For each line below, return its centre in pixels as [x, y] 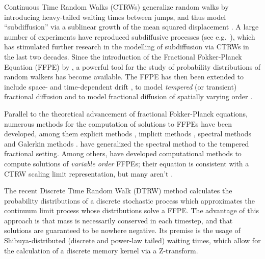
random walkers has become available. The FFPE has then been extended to [124, 77]
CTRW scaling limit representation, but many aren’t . [89, 173]
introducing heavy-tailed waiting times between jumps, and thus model [115, 17]
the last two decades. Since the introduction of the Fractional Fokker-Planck [123, 56]
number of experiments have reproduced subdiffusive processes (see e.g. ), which [130, 36]
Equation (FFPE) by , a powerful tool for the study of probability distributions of [132, 66]
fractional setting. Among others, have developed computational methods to [123, 153]
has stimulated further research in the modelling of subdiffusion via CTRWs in [127, 47]
